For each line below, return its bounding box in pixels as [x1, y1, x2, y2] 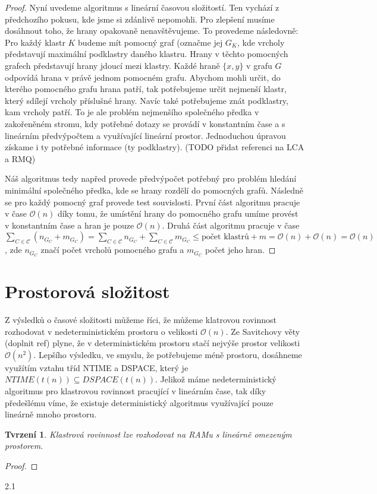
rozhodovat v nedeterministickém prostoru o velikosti [5, 325, 198, 337]
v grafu [246, 59, 272, 71]
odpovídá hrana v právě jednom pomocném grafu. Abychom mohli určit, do [5, 71, 281, 83]
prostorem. [5, 439, 43, 452]
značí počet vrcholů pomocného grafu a [40, 243, 184, 256]
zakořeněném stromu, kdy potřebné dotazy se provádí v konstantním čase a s [5, 117, 285, 129]
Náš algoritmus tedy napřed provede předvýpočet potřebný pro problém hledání [5, 172, 297, 185]
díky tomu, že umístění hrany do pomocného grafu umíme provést [58, 207, 299, 220]
